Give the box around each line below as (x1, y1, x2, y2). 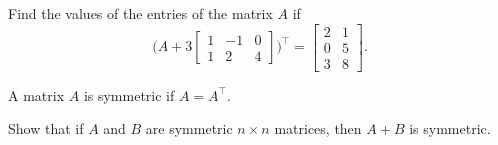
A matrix (8, 84, 65, 105)
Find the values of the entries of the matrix (8, 3, 273, 23)
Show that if (8, 118, 84, 139)
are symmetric (145, 118, 233, 139)
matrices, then (274, 118, 362, 139)
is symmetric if (83, 84, 175, 105)
